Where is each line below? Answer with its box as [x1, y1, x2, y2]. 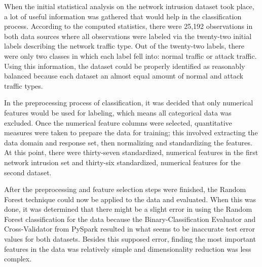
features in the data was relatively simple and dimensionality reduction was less [4, 243, 251, 254]
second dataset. [4, 167, 52, 177]
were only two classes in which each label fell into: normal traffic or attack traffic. [4, 50, 257, 61]
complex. [4, 253, 32, 264]
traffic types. [4, 80, 43, 91]
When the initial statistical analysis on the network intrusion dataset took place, [4, 1, 254, 11]
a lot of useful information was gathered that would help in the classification [4, 11, 242, 21]
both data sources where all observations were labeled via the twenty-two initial [4, 30, 252, 41]
